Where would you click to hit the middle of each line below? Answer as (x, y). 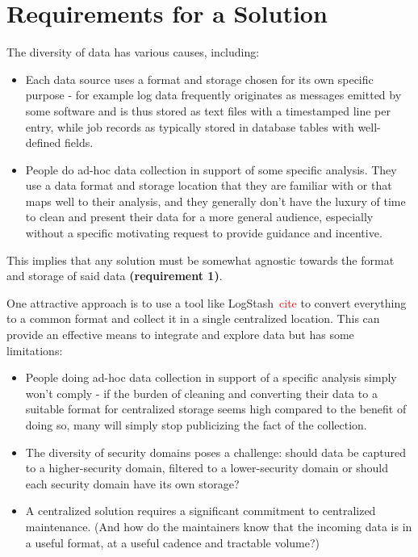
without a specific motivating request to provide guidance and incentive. (204, 233)
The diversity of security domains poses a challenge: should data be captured (215, 452)
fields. (79, 142)
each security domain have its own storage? (132, 483)
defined (43, 142)
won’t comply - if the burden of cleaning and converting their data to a (201, 393)
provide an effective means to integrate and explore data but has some (180, 335)
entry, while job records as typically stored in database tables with (190, 126)
